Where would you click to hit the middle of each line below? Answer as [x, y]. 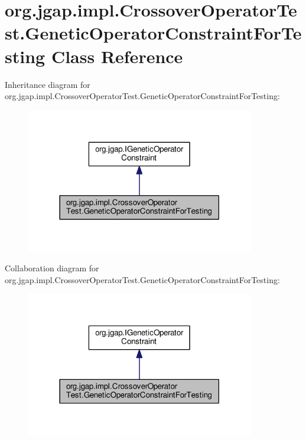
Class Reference [117, 56]
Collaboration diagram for [52, 268]
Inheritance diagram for [48, 84]
